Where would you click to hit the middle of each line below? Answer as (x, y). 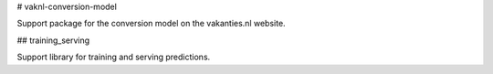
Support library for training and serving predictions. (114, 57)
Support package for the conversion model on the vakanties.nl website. (152, 24)
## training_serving (53, 40)
